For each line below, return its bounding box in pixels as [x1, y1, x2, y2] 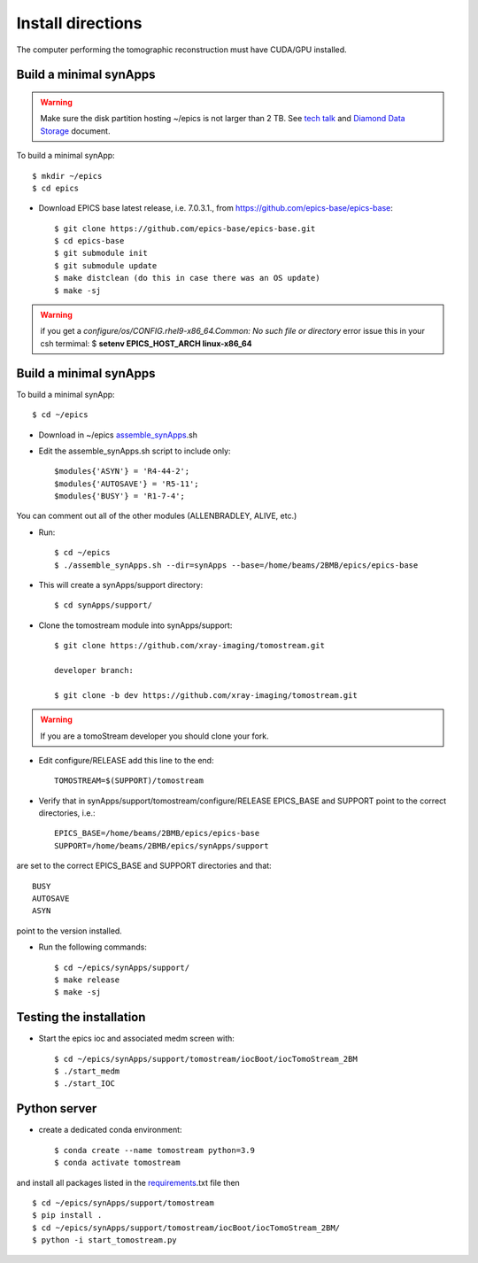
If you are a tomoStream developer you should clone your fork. [40, 731, 269, 741]
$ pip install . [32, 1210, 103, 1220]
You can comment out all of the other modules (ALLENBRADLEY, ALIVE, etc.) [16, 510, 297, 522]
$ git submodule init [54, 248, 148, 259]
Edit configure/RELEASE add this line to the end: [38, 755, 214, 765]
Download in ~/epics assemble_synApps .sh [38, 430, 198, 440]
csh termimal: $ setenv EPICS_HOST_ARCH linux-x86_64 [40, 337, 252, 349]
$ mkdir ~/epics [32, 171, 103, 181]
